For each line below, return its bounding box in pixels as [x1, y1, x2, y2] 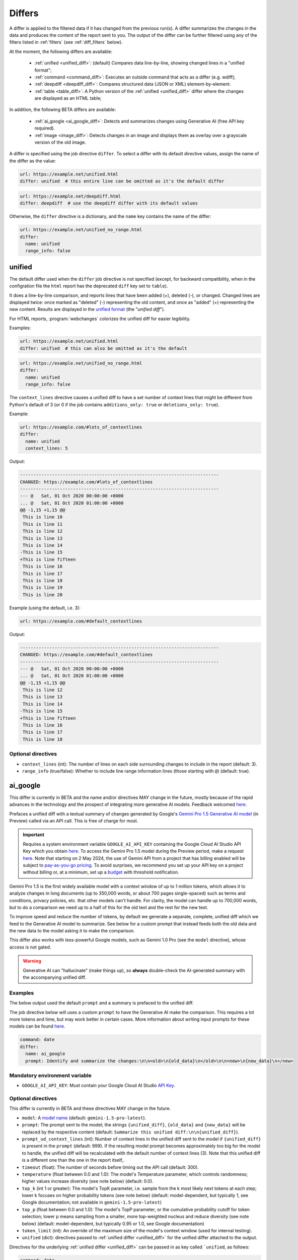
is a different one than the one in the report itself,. [22, 1157, 125, 1163]
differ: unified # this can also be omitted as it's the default [20, 345, 187, 351]
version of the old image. [34, 139, 87, 146]
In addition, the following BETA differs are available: [9, 106, 116, 113]
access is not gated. [9, 944, 51, 950]
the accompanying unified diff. [23, 974, 87, 980]
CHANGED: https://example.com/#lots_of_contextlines [20, 479, 153, 485]
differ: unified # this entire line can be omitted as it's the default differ [20, 178, 225, 184]
